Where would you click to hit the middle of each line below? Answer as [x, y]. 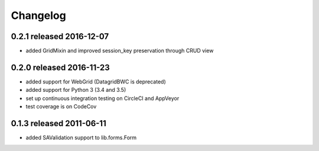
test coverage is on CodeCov [61, 107]
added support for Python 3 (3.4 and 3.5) [76, 90]
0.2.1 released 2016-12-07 [60, 36]
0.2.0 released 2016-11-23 [61, 67]
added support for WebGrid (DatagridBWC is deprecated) [96, 81]
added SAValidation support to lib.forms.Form [81, 138]
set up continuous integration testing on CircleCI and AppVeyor [102, 98]
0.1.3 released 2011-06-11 [58, 123]
